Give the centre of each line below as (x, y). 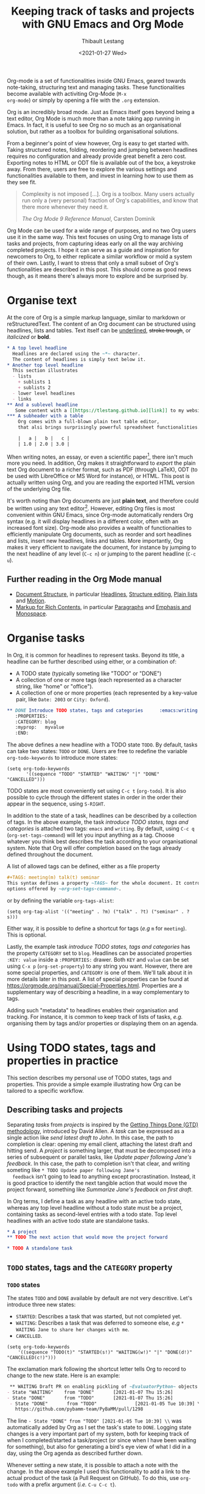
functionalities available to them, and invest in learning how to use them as (100, 176)
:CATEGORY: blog (36, 722)
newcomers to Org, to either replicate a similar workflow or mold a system (99, 256)
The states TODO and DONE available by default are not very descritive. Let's (100, 1298)
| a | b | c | (44, 438)
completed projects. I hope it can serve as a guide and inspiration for (93, 250)
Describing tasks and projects (65, 1110)
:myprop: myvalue (40, 727)
